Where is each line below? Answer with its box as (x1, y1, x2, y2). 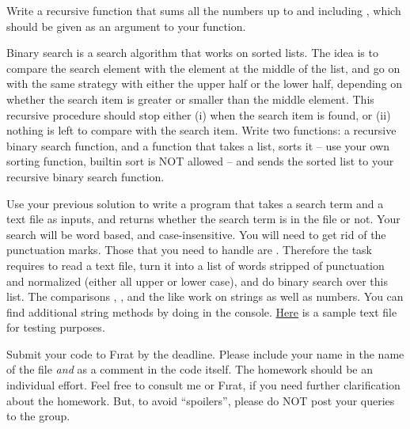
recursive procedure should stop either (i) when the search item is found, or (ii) (6, 106, 391, 123)
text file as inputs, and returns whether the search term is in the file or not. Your (6, 211, 401, 227)
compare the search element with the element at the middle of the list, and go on (6, 59, 401, 76)
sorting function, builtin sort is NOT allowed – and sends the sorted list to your (6, 153, 394, 169)
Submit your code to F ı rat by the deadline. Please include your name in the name (6, 345, 404, 362)
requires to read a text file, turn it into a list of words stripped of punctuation (6, 256, 385, 273)
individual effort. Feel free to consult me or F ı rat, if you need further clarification (6, 377, 401, 393)
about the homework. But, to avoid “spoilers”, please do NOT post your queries (6, 392, 395, 408)
